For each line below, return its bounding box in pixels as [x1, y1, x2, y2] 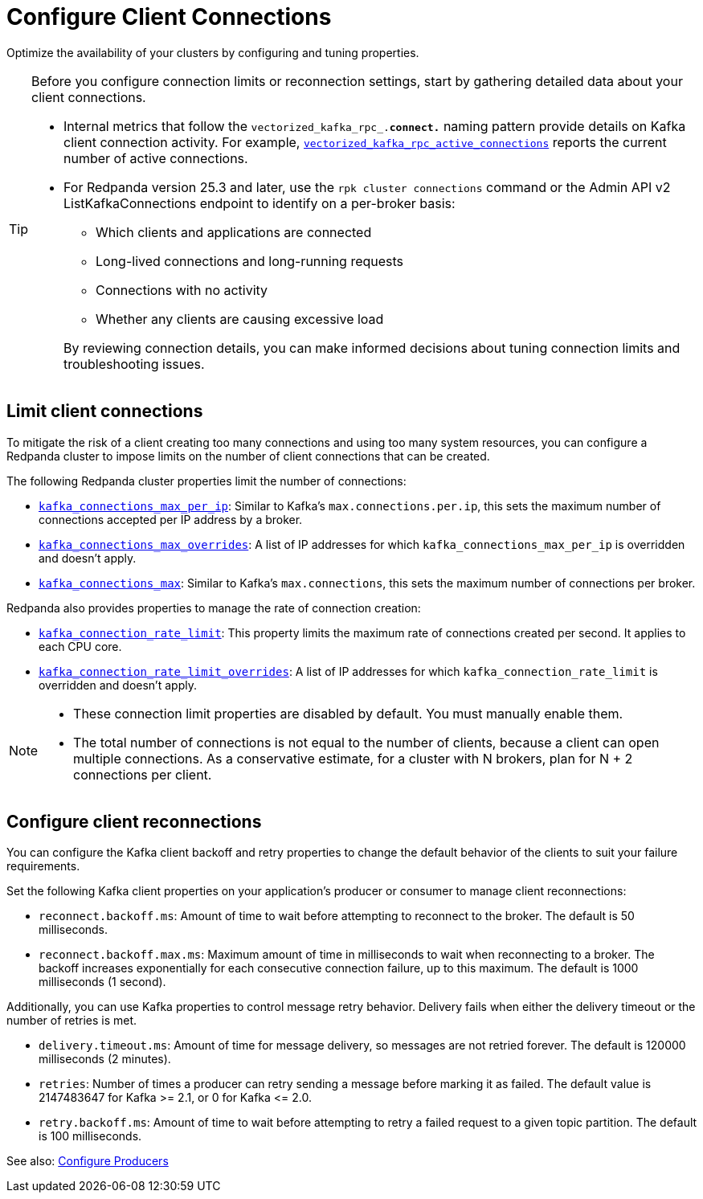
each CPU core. [39, 639, 122, 653]
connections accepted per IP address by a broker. [39, 512, 303, 526]
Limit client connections [6, 401, 203, 422]
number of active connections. [63, 149, 248, 166]
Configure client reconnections [6, 812, 262, 833]
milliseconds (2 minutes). [39, 1052, 171, 1066]
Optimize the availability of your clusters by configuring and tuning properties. [6, 45, 419, 59]
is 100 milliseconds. [39, 1129, 142, 1144]
